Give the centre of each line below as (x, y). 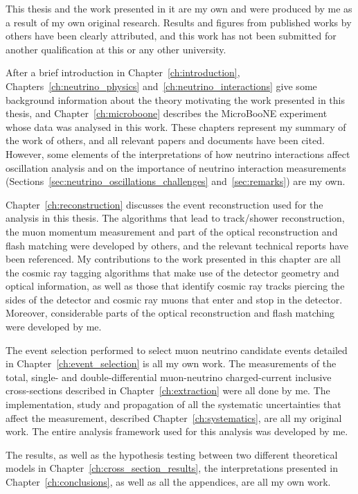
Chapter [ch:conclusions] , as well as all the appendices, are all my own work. (168, 482)
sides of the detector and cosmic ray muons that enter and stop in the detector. (174, 299)
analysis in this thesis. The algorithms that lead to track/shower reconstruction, (175, 218)
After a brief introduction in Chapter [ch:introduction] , (123, 72)
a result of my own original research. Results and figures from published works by (179, 22)
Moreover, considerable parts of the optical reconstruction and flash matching (170, 313)
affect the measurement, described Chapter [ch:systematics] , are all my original (174, 417)
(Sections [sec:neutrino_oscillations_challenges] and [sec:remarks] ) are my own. (176, 181)
